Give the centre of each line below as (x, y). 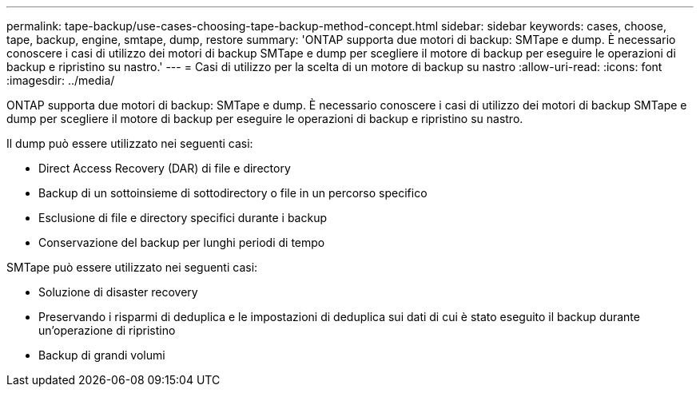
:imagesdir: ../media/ (61, 80)
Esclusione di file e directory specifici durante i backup (183, 218)
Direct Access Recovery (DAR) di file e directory (165, 168)
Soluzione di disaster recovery (118, 292)
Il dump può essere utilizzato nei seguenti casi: (130, 143)
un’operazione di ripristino (107, 330)
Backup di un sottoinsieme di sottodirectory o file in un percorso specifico (233, 193)
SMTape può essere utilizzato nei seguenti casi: (132, 267)
